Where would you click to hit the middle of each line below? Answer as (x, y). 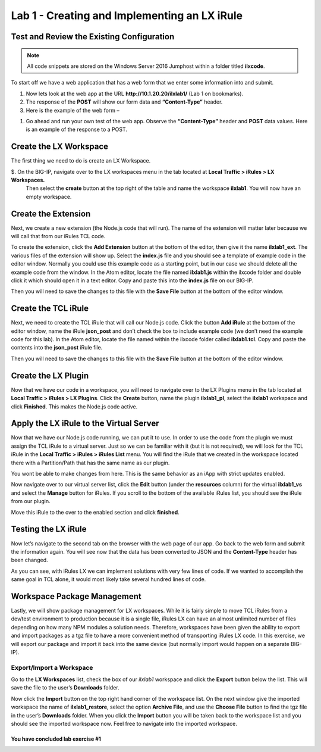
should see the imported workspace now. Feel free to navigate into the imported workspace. (124, 724)
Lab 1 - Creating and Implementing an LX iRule (127, 15)
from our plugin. (31, 501)
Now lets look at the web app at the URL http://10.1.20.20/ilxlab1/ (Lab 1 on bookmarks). (135, 93)
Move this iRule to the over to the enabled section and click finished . (95, 512)
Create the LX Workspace (60, 147)
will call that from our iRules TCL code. (58, 236)
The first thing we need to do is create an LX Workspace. (81, 161)
